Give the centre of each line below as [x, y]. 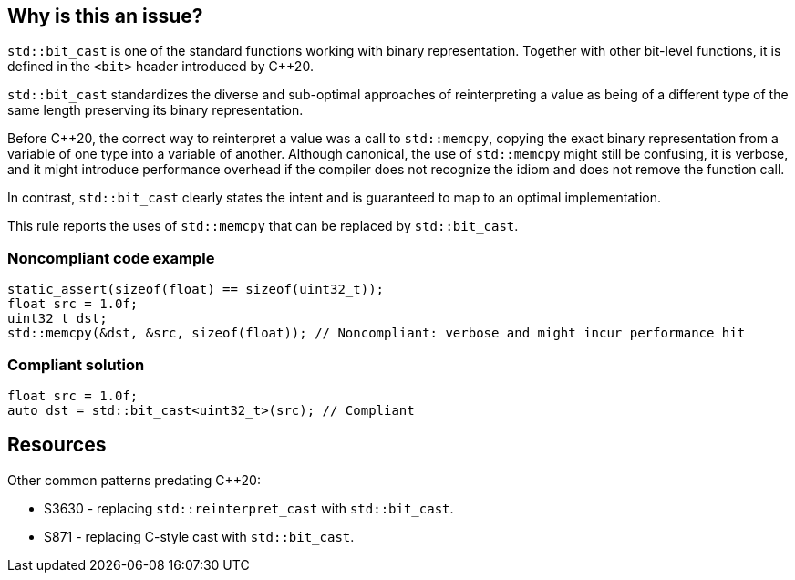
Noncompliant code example [111, 258]
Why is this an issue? [105, 16]
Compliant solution [76, 364]
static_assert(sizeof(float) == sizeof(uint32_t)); [196, 290]
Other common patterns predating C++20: [134, 480]
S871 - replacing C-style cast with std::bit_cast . [199, 536]
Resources [57, 445]
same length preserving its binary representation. [155, 110]
